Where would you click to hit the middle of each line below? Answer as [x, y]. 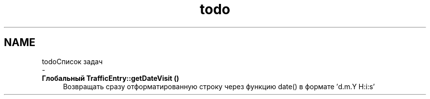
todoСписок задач [72, 61]
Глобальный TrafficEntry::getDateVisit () [110, 78]
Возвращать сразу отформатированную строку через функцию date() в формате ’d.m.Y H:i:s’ [219, 86]
